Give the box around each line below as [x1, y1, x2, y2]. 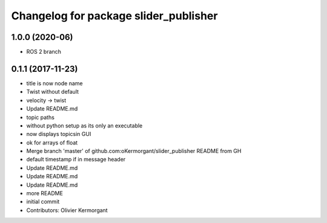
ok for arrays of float [26, 139, 78, 146]
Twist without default [26, 88, 79, 95]
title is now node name [26, 79, 83, 87]
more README [26, 190, 64, 197]
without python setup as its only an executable [26, 121, 143, 129]
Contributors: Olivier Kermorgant [26, 206, 108, 214]
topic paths [26, 114, 54, 121]
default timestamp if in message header [26, 156, 126, 163]
